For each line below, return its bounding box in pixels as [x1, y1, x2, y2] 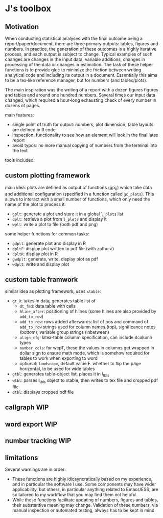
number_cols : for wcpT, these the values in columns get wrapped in [19, 345, 155, 351]
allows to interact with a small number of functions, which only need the [5, 196, 150, 202]
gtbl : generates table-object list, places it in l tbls [12, 371, 109, 378]
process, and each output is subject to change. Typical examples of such [5, 51, 153, 57]
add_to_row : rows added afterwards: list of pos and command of [19, 319, 148, 325]
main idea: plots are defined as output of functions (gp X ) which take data [5, 184, 152, 192]
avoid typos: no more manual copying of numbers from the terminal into [12, 143, 158, 148]
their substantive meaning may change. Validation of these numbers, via [12, 502, 158, 508]
